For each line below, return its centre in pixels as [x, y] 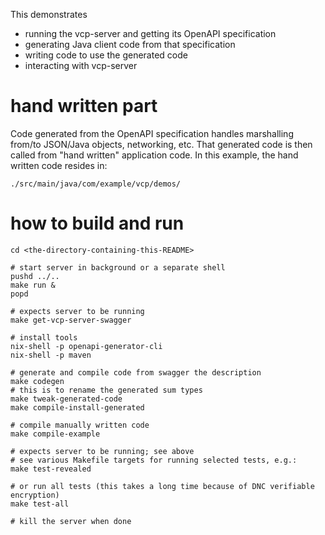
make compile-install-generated [77, 407]
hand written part [84, 106]
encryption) [35, 495]
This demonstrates [49, 14]
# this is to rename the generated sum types [106, 390]
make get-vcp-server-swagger [71, 320]
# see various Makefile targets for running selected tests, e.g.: [154, 460]
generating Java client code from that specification [130, 44]
